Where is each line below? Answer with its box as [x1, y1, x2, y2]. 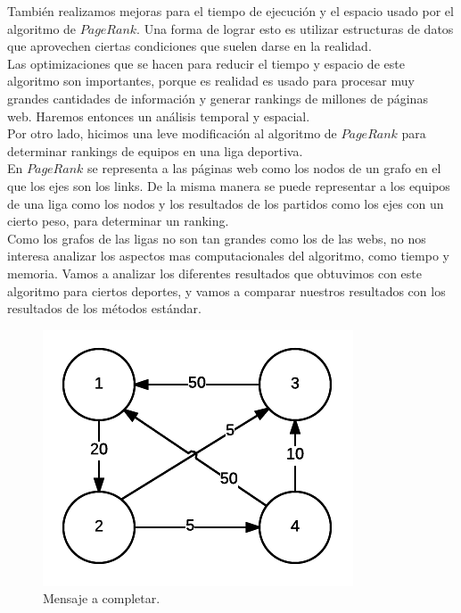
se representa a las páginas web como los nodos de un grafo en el [87, 159, 441, 178]
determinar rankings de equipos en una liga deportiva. [7, 141, 303, 160]
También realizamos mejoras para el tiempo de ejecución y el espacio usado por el [7, 2, 454, 20]
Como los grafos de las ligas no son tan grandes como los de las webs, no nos [7, 228, 426, 247]
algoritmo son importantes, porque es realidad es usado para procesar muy [7, 71, 415, 90]
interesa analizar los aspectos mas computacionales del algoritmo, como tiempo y [7, 246, 449, 265]
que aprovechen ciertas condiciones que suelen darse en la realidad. [7, 37, 372, 55]
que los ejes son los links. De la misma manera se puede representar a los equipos [7, 176, 450, 195]
